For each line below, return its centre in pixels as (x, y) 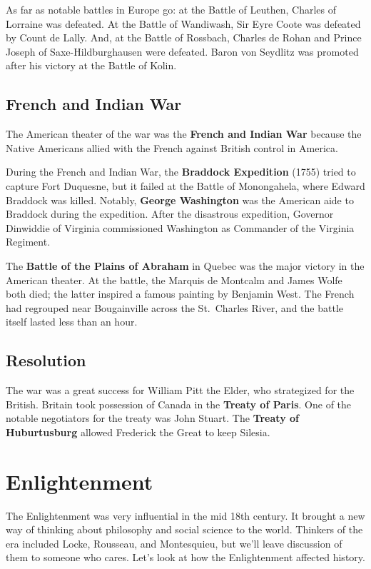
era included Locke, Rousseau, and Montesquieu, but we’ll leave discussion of (174, 543)
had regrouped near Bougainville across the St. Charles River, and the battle (174, 307)
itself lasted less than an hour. (72, 322)
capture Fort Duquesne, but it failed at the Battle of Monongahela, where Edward (185, 185)
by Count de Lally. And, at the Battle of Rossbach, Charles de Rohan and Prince (184, 37)
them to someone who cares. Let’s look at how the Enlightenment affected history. (185, 557)
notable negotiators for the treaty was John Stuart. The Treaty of (152, 418)
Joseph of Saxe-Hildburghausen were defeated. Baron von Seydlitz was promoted (182, 51)
